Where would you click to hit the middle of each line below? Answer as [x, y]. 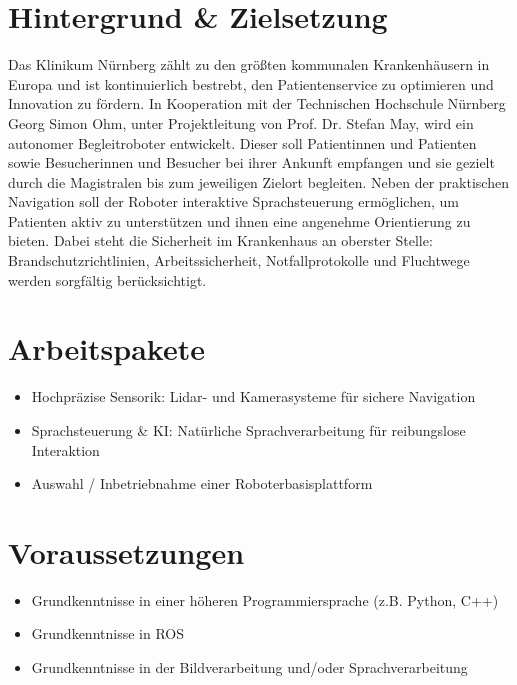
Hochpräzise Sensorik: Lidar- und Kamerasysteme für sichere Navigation [253, 396]
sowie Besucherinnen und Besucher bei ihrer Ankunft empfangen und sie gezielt [251, 162]
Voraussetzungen [126, 551]
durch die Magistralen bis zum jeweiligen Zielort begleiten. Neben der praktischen [258, 181]
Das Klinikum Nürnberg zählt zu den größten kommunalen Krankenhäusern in [249, 64]
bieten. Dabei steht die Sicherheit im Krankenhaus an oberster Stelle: [220, 240]
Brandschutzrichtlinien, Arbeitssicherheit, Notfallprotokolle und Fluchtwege [239, 260]
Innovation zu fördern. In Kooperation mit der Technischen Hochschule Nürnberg [257, 103]
